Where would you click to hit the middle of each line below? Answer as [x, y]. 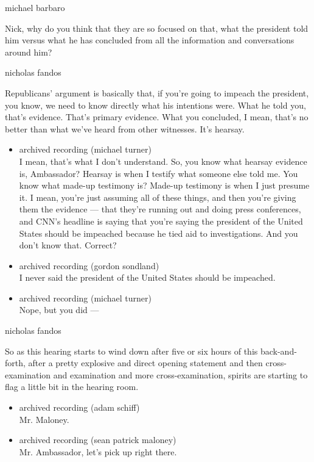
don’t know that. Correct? [68, 245]
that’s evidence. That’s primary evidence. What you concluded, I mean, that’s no [157, 117]
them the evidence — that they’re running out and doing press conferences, [160, 209]
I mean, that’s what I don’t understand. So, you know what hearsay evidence [163, 161]
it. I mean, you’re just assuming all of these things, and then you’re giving [158, 197]
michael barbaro [35, 7]
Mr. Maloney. [44, 419]
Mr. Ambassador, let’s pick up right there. [98, 451]
